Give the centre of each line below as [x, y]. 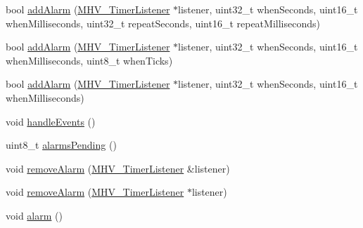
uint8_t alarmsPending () [61, 145]
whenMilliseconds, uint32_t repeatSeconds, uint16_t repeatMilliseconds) [163, 23]
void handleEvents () [51, 121]
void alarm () [34, 215]
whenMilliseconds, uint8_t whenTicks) [89, 60]
